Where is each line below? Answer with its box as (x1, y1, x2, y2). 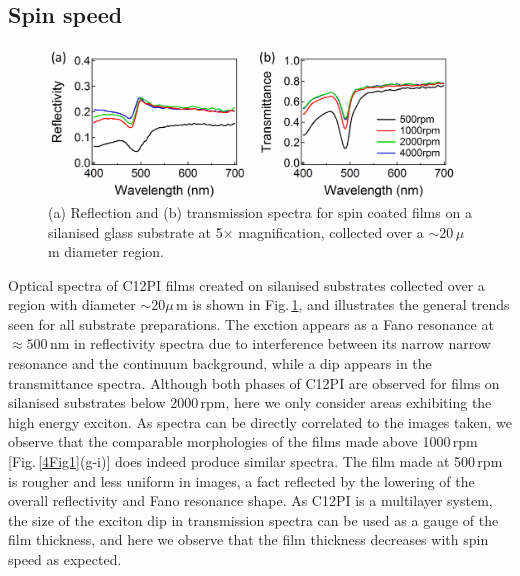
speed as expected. (8, 549, 122, 570)
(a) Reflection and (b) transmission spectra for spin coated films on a (48, 201, 472, 222)
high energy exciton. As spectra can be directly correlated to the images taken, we (8, 411, 512, 432)
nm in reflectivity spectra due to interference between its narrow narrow (49, 333, 491, 354)
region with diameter (8, 294, 136, 315)
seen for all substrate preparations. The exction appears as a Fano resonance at (8, 313, 494, 334)
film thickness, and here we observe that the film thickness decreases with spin (8, 529, 489, 550)
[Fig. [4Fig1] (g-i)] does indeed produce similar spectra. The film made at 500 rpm (8, 451, 503, 472)
